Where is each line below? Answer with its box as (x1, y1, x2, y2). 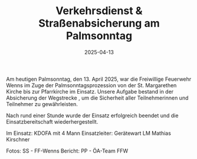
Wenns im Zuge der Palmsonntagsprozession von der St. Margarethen (6, 81, 177, 89)
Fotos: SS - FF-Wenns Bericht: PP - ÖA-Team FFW (6, 147, 129, 154)
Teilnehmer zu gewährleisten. (6, 100, 78, 107)
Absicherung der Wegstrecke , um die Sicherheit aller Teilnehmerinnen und (6, 94, 189, 101)
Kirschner (6, 135, 30, 143)
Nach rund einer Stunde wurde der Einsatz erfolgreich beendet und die (6, 112, 179, 119)
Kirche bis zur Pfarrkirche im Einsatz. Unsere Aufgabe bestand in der (6, 88, 174, 95)
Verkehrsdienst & (55, 4, 143, 18)
